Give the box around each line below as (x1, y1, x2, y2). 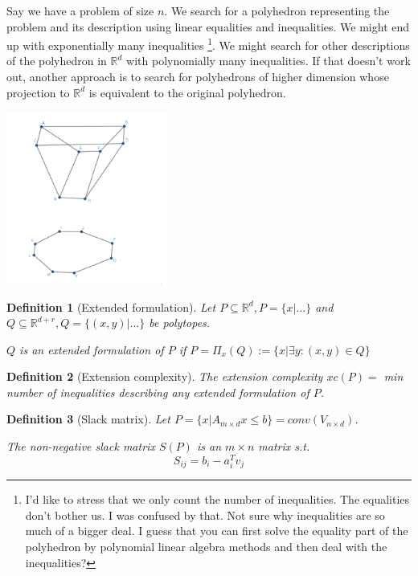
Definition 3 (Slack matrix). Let (6, 411, 170, 427)
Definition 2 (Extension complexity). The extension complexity (6, 368, 323, 385)
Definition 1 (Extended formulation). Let (6, 298, 216, 315)
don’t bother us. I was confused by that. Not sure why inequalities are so (25, 506, 385, 523)
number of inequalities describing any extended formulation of (6, 383, 309, 400)
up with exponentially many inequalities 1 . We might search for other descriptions (6, 35, 410, 53)
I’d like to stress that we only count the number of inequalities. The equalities (25, 491, 410, 508)
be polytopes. (149, 314, 211, 331)
